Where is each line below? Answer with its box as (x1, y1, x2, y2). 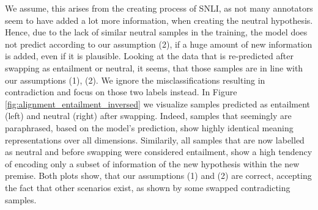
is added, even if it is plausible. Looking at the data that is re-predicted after (5, 49, 294, 62)
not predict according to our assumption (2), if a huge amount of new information (5, 37, 312, 50)
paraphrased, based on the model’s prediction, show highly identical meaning (5, 121, 294, 134)
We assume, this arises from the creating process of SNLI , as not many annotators (5, 2, 313, 14)
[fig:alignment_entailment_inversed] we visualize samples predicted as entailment (5, 97, 310, 110)
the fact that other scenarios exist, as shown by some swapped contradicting (5, 181, 290, 194)
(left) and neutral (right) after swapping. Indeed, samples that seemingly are (5, 109, 292, 122)
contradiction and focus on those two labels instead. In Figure (5, 85, 237, 98)
